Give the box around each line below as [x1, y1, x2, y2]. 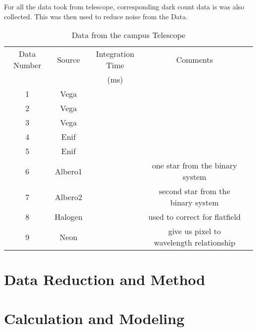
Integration [96, 48, 134, 60]
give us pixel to [168, 225, 221, 237]
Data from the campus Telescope [72, 29, 185, 41]
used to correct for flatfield [148, 211, 241, 223]
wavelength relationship [154, 237, 235, 248]
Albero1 [55, 165, 83, 177]
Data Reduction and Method [4, 269, 206, 290]
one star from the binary [152, 160, 237, 171]
